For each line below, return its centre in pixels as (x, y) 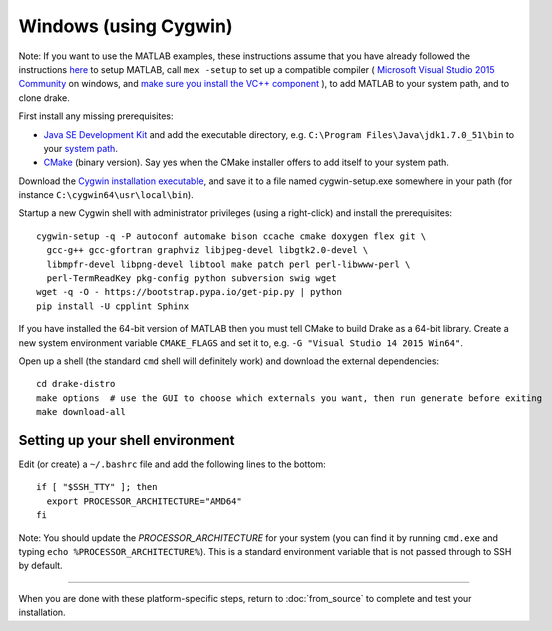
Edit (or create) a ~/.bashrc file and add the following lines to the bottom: (172, 464)
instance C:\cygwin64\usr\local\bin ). (106, 195)
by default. (41, 566)
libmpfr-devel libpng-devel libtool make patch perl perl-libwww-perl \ (228, 264)
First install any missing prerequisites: (96, 116)
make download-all (81, 412)
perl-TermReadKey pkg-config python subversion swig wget (191, 278)
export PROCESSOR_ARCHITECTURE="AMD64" (144, 501)
